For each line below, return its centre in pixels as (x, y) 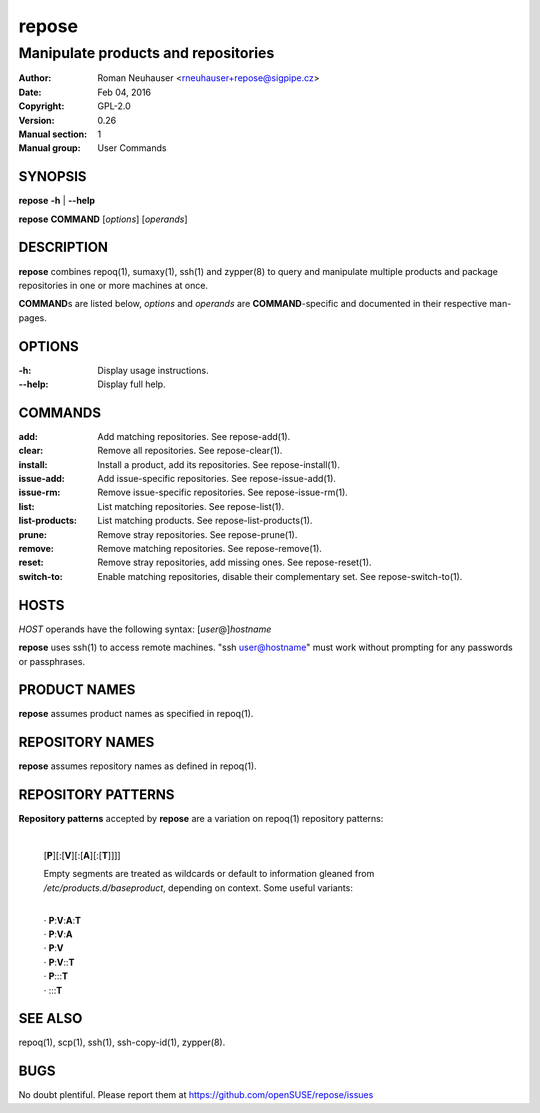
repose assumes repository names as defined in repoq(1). (137, 766)
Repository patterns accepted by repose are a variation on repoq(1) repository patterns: (201, 819)
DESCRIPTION (63, 247)
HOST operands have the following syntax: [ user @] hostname (145, 629)
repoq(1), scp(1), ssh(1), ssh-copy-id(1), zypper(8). (122, 1042)
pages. (32, 317)
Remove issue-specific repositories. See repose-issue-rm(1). (223, 492)
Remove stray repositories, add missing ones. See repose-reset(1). (234, 562)
